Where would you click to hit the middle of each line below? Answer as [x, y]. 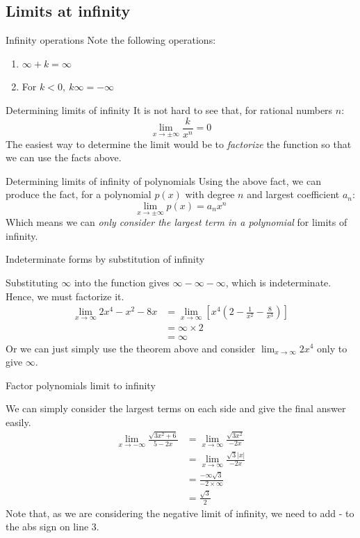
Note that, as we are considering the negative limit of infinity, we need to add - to [180, 513]
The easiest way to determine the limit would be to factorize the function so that [179, 144]
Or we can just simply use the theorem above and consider [131, 348]
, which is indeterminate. [278, 283]
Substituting [32, 283]
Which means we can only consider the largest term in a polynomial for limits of [177, 222]
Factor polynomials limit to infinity [81, 385]
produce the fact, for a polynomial [79, 194]
